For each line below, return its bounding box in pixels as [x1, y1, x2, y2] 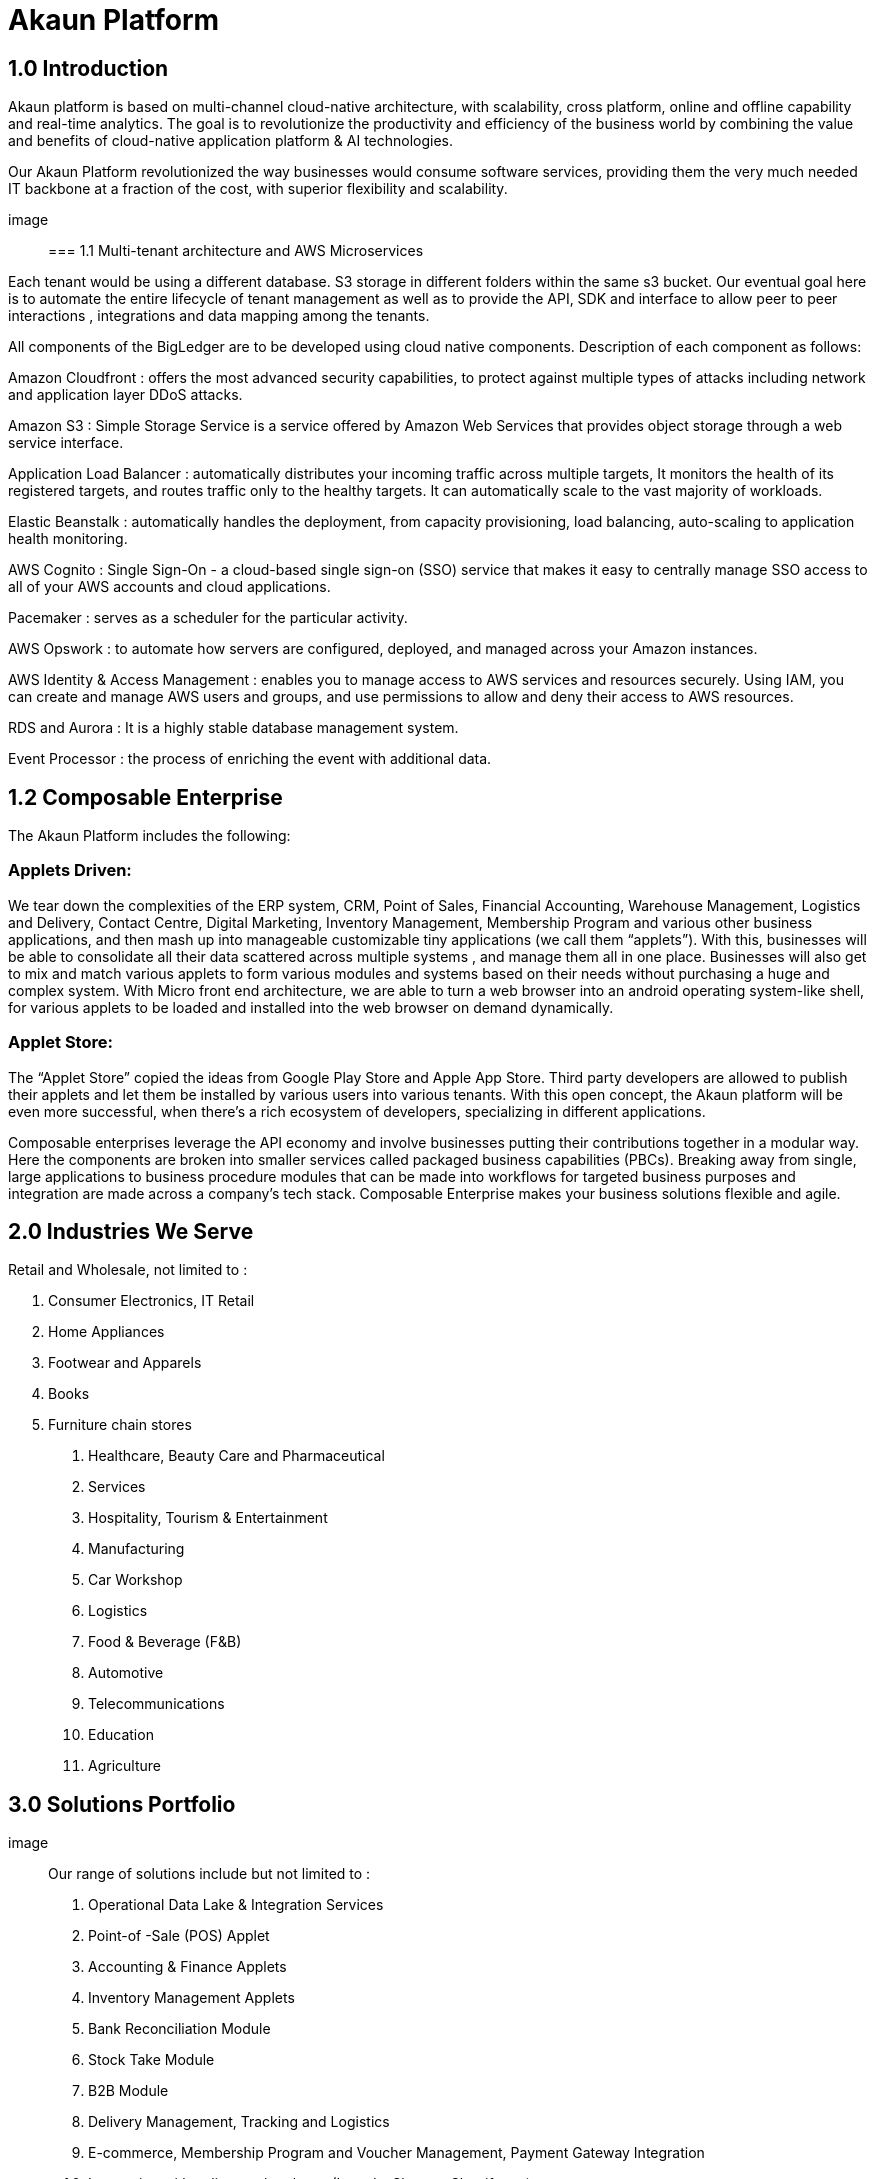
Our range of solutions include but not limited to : [48, 1865, 371, 1883]
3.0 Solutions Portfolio [8, 1791, 236, 1817]
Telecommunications [88, 1695, 225, 1713]
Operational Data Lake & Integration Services [88, 1896, 384, 1914]
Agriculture [88, 1757, 161, 1775]
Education [88, 1726, 154, 1744]
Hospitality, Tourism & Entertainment [88, 1509, 328, 1527]
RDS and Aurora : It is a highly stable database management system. [8, 719, 459, 737]
